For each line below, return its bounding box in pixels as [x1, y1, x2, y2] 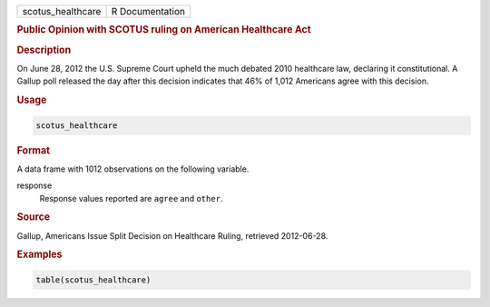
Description [16, 44, 72, 56]
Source [16, 211, 51, 223]
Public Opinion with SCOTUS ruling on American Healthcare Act [16, 24, 312, 36]
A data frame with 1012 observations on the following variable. [16, 163, 250, 174]
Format [16, 144, 50, 156]
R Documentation [111, 5, 186, 17]
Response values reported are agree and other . [39, 193, 223, 203]
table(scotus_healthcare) [35, 274, 152, 285]
